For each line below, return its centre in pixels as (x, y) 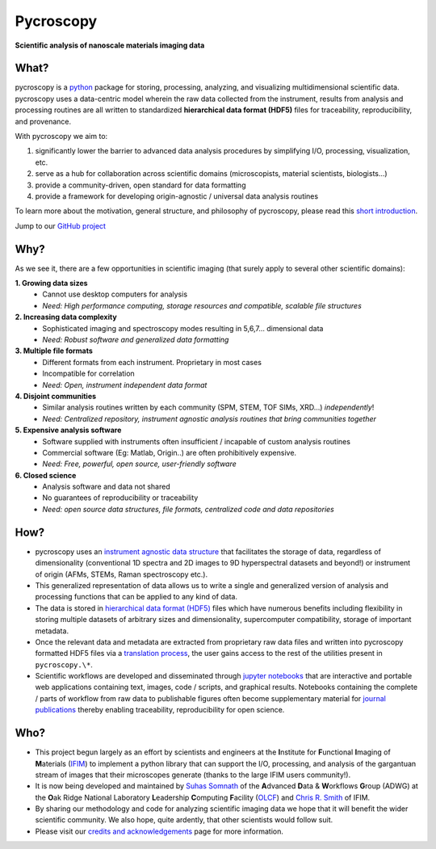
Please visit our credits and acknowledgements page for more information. (159, 831)
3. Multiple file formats (54, 351)
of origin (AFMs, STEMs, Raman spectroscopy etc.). (122, 574)
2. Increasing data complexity (66, 317)
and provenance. (43, 121)
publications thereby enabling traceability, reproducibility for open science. (160, 710)
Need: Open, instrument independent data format (125, 385)
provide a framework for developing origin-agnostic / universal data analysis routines (177, 196)
